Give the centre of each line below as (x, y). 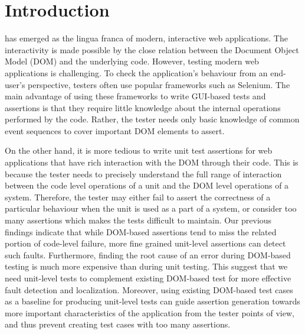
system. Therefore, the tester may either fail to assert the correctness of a (138, 197)
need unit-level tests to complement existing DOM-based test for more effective (148, 278)
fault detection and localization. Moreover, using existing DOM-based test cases (149, 289)
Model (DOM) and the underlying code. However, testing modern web (132, 61)
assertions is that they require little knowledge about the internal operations (143, 107)
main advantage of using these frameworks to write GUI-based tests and (135, 96)
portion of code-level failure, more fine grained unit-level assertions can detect (145, 243)
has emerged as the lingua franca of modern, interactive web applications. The (146, 38)
